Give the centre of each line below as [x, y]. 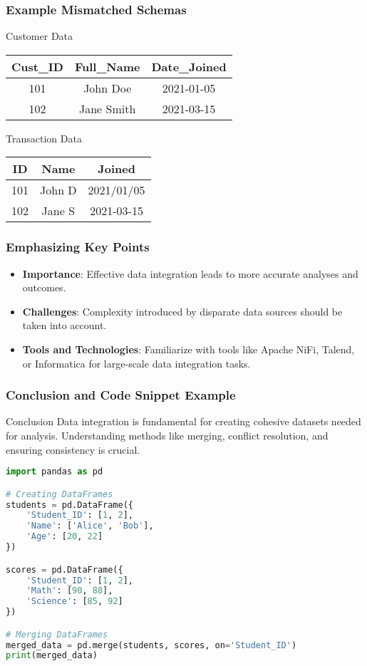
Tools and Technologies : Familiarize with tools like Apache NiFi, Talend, [188, 349]
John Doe [108, 88]
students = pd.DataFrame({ [69, 505]
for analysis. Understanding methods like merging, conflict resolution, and [167, 435]
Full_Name [107, 66]
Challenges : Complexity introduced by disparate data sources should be [182, 311]
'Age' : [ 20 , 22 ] [64, 537]
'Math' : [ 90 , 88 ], [69, 591]
